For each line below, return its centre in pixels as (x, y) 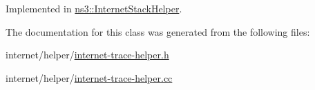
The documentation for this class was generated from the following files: (158, 31)
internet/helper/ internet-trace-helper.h (87, 55)
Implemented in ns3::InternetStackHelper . (94, 8)
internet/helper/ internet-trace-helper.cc (89, 77)
